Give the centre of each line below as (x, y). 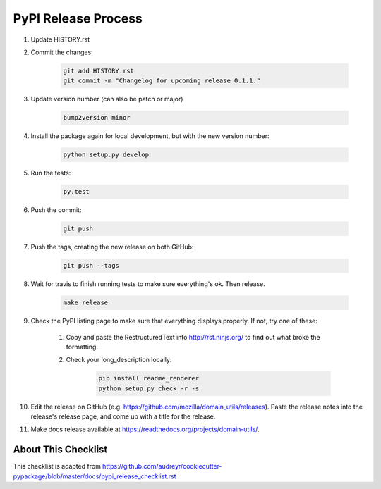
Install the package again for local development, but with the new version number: (150, 136)
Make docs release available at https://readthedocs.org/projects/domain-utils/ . (145, 429)
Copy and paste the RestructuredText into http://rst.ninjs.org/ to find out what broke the (193, 337)
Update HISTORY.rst (60, 39)
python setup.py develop (106, 155)
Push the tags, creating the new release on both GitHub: (112, 247)
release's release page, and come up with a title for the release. (123, 416)
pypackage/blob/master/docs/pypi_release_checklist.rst (95, 476)
